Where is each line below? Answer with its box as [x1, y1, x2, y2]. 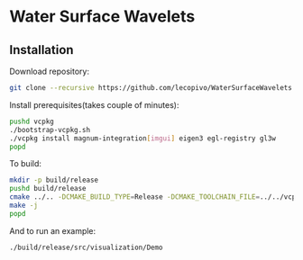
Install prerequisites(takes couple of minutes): [9, 99, 179, 110]
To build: [9, 158, 42, 169]
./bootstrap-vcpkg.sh [9, 125, 91, 134]
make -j [9, 201, 39, 210]
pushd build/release [9, 184, 87, 193]
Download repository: [9, 66, 90, 76]
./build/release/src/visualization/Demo [9, 243, 164, 252]
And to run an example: [9, 225, 96, 236]
